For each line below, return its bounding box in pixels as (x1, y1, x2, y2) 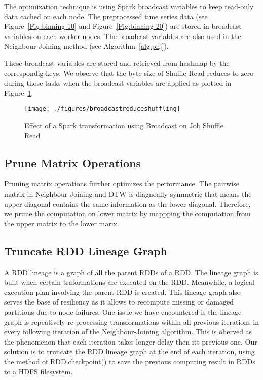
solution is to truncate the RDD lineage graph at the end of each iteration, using (4, 346, 255, 357)
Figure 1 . (4, 87, 33, 98)
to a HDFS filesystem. (4, 366, 73, 376)
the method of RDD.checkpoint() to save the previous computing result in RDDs (4, 356, 255, 366)
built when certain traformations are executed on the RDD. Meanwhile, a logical (4, 277, 254, 287)
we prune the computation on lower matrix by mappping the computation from (4, 208, 251, 219)
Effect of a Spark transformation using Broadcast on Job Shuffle (24, 120, 223, 130)
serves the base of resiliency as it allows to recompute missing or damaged (4, 296, 234, 307)
